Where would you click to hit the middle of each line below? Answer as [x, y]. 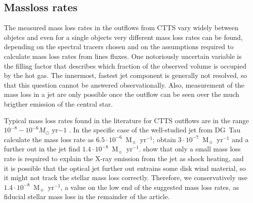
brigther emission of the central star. [58, 103]
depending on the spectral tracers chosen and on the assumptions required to [119, 46]
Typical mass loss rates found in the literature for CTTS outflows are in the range [126, 120]
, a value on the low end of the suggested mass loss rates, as [150, 187]
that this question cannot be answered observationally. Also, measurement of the [124, 84]
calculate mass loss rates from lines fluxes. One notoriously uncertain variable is [123, 56]
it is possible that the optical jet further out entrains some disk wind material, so [125, 168]
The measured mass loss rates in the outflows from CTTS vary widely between [121, 28]
